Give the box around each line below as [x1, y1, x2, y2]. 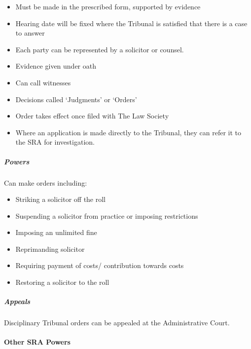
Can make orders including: [4, 177, 87, 188]
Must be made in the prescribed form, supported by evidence [15, 1, 201, 11]
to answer [15, 28, 45, 38]
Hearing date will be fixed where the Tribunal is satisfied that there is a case [15, 18, 248, 28]
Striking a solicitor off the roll [15, 194, 106, 204]
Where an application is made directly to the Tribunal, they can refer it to [15, 127, 242, 137]
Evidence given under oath [15, 61, 96, 71]
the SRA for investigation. [15, 137, 95, 147]
